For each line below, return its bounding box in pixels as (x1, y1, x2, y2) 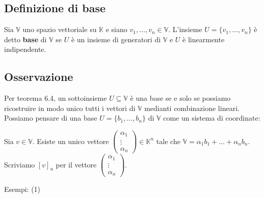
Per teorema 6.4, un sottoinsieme (4, 93, 107, 103)
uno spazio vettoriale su (22, 24, 97, 35)
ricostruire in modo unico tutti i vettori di (4, 102, 136, 113)
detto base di (4, 34, 47, 44)
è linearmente (182, 34, 225, 44)
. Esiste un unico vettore (32, 135, 109, 146)
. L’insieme (168, 24, 202, 35)
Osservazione (4, 69, 73, 84)
